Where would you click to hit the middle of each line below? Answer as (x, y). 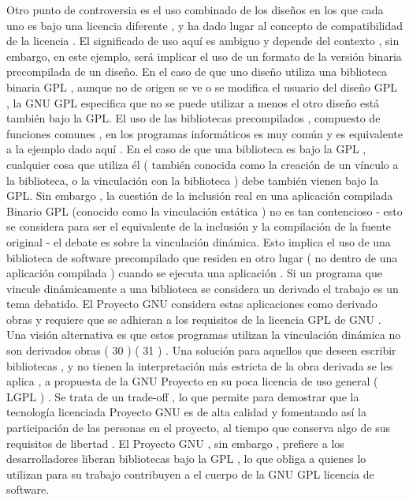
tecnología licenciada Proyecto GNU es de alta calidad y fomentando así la (187, 412)
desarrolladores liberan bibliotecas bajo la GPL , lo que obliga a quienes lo (186, 459)
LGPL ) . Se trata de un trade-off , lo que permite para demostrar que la (183, 396)
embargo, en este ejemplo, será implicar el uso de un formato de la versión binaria (204, 56)
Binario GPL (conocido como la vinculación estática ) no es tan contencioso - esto (204, 211)
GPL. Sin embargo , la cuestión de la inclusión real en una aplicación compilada (200, 195)
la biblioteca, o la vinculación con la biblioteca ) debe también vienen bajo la (193, 180)
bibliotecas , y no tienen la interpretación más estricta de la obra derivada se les (200, 365)
